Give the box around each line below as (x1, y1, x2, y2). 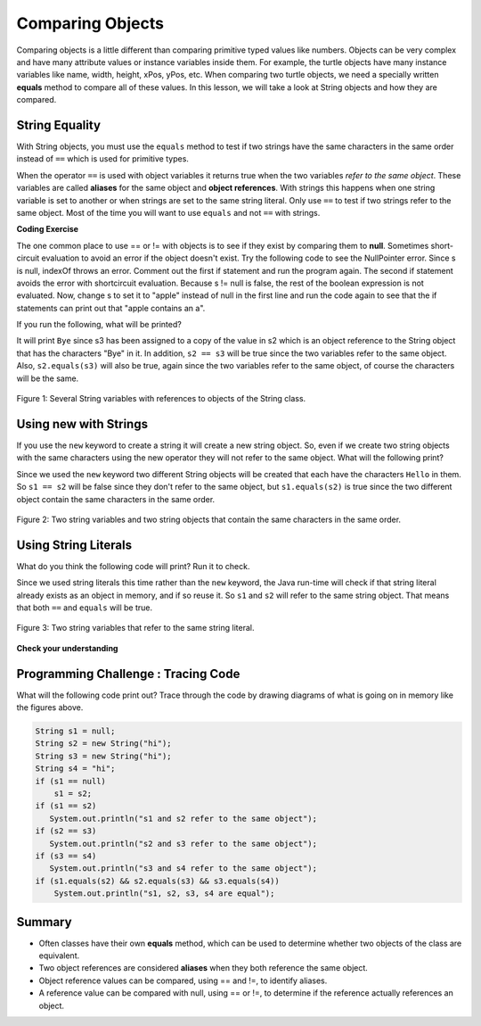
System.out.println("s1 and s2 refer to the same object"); (49, 813, 318, 823)
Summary (16, 914, 72, 930)
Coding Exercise (16, 224, 79, 235)
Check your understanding (16, 642, 118, 653)
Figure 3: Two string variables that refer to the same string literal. (16, 623, 255, 633)
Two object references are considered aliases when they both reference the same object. (38, 963, 369, 973)
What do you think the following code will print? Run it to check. (16, 560, 250, 571)
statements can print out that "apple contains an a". (16, 302, 206, 313)
